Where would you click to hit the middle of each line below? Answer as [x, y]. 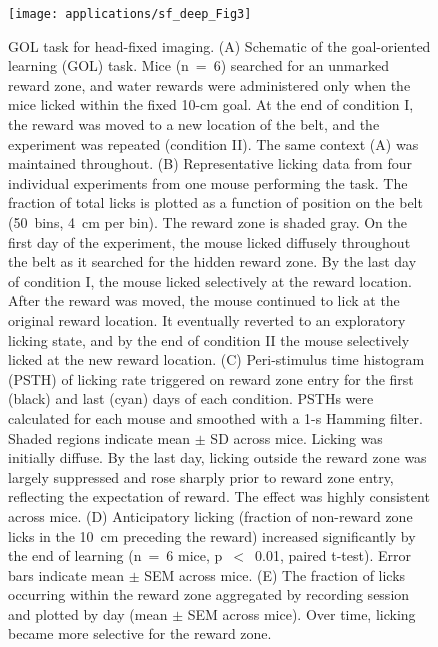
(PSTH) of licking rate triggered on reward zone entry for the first [211, 378]
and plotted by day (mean [88, 613]
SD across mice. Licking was [296, 437]
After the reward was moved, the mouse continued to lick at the [204, 300]
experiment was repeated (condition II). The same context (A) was [213, 143]
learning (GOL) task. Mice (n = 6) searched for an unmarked [198, 65]
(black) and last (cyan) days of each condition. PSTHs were [191, 398]
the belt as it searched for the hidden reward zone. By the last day [212, 261]
